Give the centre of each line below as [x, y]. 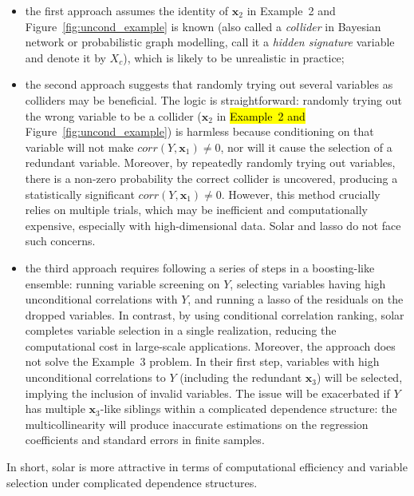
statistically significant [80, 194]
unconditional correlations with [101, 299]
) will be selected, [360, 377]
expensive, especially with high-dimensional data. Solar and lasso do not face [213, 225]
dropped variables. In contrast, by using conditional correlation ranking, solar [215, 314]
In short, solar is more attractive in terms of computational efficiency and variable [207, 467]
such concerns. [60, 241]
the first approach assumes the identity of [127, 10]
